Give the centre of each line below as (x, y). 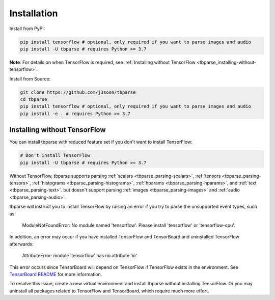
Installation (34, 13)
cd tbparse (34, 100)
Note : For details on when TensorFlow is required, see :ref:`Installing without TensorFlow (103, 62)
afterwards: (21, 244)
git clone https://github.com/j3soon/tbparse (78, 92)
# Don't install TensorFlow (55, 156)
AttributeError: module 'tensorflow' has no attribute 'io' (80, 256)
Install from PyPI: (27, 29)
